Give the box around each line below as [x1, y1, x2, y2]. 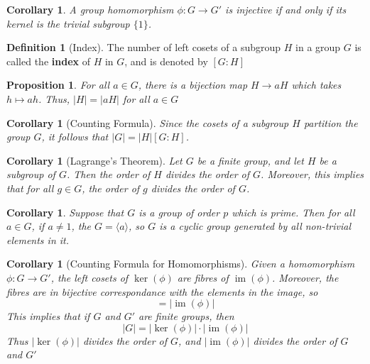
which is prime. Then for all [232, 204, 355, 219]
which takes [291, 77, 342, 92]
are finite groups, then [138, 309, 234, 324]
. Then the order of [66, 167, 151, 182]
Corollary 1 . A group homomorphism [6, 2, 174, 16]
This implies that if [6, 309, 90, 324]
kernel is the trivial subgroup [6, 16, 130, 31]
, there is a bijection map [138, 77, 248, 92]
